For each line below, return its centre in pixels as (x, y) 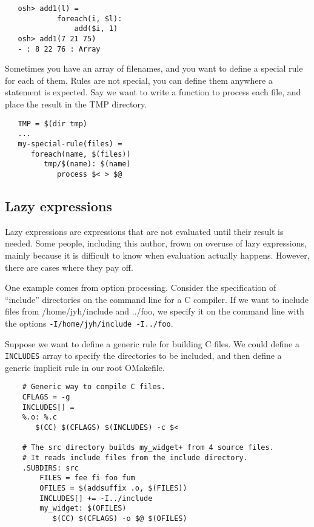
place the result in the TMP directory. (76, 104)
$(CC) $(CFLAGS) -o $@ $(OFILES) (120, 518)
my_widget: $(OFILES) (83, 508)
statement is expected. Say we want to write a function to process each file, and (153, 92)
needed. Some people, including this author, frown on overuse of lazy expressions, (156, 243)
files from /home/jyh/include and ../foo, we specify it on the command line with (155, 311)
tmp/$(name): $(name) (87, 164)
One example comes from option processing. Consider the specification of (141, 287)
